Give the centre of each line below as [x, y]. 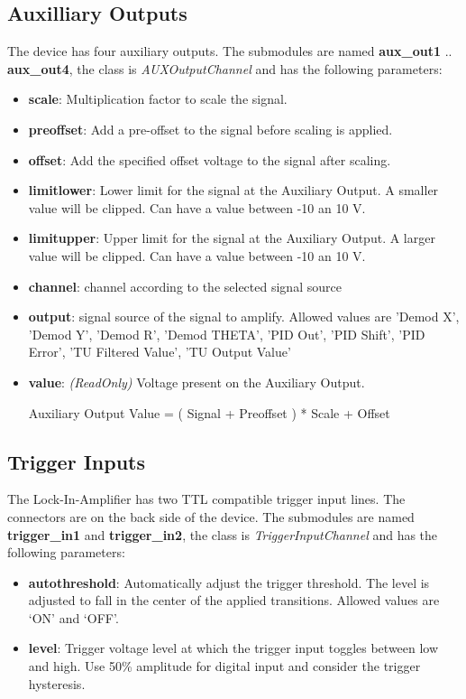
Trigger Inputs [76, 461]
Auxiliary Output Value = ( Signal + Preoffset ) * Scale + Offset [209, 412]
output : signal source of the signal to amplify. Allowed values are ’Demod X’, [244, 317]
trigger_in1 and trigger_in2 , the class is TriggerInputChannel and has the [223, 534]
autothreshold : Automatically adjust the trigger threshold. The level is [229, 582]
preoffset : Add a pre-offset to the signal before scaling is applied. [210, 129]
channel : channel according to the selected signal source [185, 286]
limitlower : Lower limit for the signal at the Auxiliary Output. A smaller [233, 190]
